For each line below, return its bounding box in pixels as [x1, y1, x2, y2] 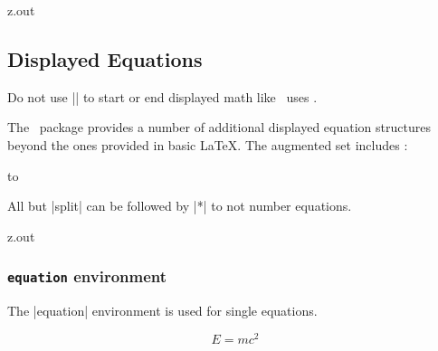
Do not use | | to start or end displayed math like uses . [7, 87, 318, 106]
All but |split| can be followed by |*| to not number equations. [7, 196, 352, 215]
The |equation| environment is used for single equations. [7, 301, 318, 320]
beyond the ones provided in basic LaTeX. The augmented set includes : [7, 135, 408, 154]
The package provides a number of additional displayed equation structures [7, 118, 431, 137]
